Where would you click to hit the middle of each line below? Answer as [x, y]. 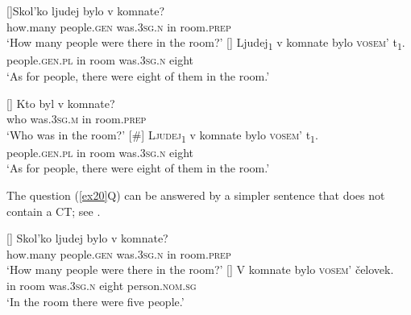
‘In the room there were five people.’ [95, 301]
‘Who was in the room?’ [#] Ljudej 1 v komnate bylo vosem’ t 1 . [162, 135]
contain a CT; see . [54, 211]
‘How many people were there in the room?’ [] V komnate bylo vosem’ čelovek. [200, 269]
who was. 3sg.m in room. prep [77, 119]
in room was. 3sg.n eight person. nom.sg [102, 285]
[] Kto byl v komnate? [61, 103]
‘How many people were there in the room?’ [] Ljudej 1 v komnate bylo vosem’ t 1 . [206, 43]
